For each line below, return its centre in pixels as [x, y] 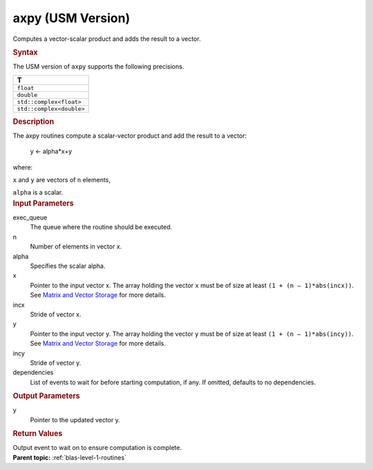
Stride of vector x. [56, 314]
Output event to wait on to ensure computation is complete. [97, 448]
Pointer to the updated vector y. [75, 419]
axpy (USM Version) [71, 18]
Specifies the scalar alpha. [68, 266]
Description [34, 121]
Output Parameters [46, 396]
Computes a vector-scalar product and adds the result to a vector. [107, 39]
